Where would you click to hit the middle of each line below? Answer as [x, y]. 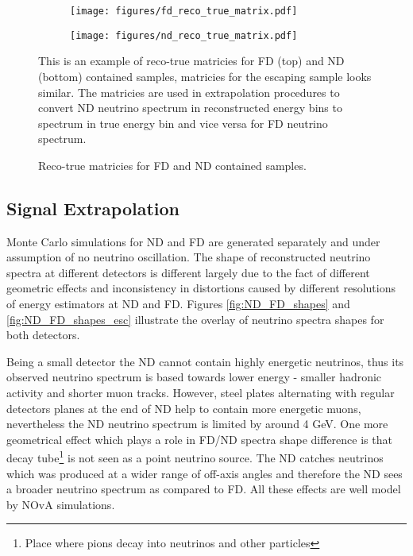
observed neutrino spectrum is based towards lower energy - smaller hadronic [194, 377]
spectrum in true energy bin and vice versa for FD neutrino [183, 123]
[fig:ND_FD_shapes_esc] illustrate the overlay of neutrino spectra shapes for [195, 319]
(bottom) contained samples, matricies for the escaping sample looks [205, 76]
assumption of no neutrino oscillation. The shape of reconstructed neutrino [189, 257]
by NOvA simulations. [61, 504]
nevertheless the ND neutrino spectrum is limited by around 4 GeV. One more [197, 424]
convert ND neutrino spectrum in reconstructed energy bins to [190, 108]
